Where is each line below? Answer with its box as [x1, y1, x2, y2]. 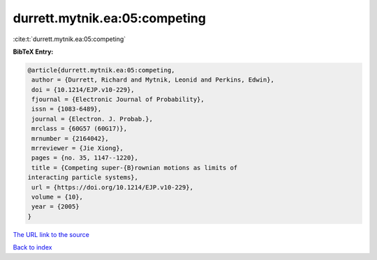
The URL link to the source [13, 230, 90, 238]
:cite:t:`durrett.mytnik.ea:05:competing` [13, 35, 126, 43]
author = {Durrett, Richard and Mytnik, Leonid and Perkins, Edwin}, [31, 76, 275, 84]
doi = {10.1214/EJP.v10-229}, [31, 86, 135, 93]
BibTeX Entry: [13, 47, 54, 56]
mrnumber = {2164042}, [31, 135, 110, 142]
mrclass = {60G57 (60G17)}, [31, 125, 128, 132]
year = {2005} [31, 203, 80, 211]
